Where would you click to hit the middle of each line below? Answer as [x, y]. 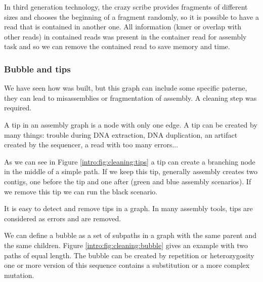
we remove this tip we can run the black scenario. [81, 191]
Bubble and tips [37, 69]
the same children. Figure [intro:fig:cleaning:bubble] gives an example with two [126, 245]
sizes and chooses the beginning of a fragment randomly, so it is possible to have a [131, 16]
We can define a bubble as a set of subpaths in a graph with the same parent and [130, 235]
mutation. [19, 275]
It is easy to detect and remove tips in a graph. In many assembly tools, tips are [128, 208]
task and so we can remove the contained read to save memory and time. [117, 46]
